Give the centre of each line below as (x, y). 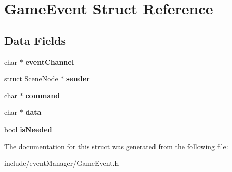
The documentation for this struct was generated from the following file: (116, 146)
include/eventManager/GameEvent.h (62, 163)
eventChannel (50, 61)
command (43, 95)
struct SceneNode (31, 78)
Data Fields (35, 40)
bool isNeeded (28, 129)
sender (78, 78)
